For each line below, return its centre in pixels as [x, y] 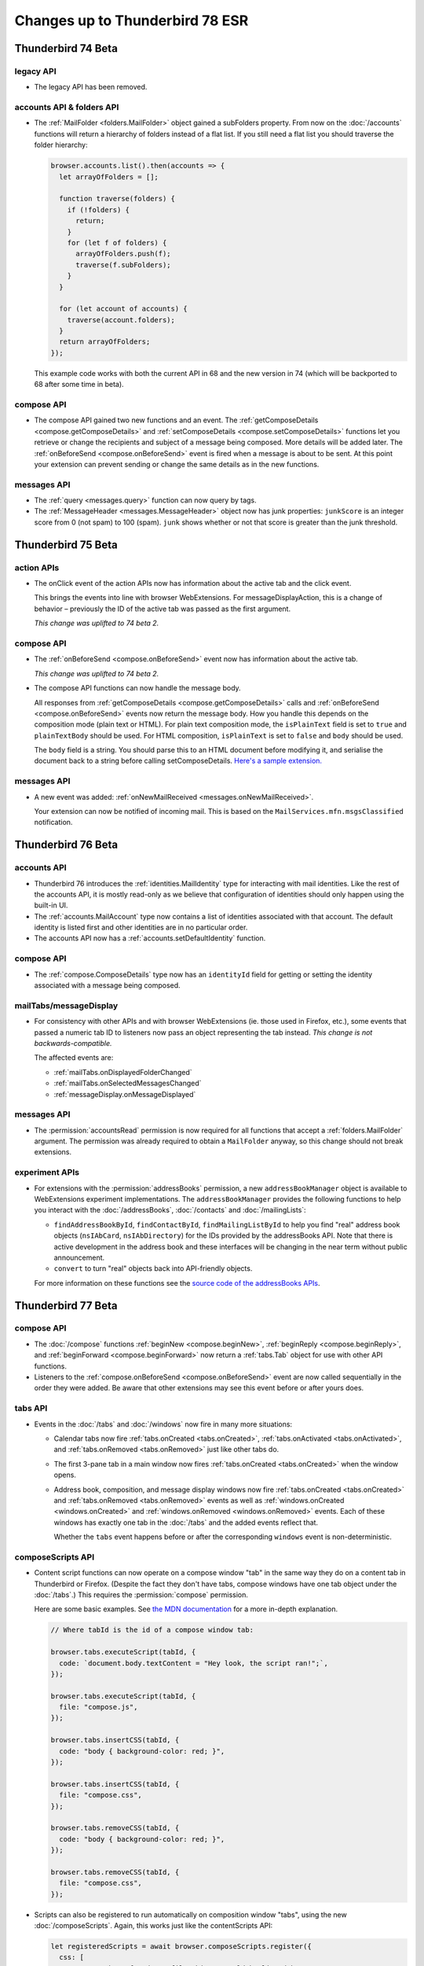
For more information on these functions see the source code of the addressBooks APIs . [177, 1283]
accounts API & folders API [67, 108]
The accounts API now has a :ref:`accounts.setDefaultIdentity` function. [150, 938]
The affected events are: [74, 1058]
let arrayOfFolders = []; [109, 177]
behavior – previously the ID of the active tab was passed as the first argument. [162, 609]
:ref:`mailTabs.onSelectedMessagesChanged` [128, 1083]
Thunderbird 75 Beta [66, 545]
